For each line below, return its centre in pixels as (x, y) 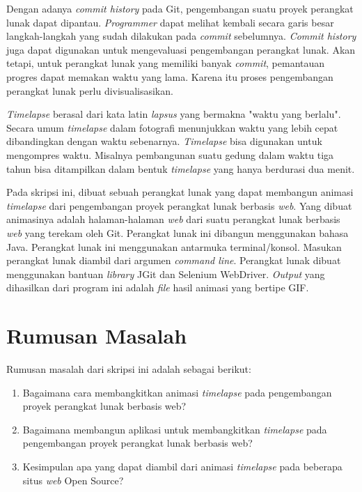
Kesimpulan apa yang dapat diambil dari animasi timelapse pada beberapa (182, 466)
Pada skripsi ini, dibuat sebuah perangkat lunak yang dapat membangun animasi (180, 192)
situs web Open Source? (73, 480)
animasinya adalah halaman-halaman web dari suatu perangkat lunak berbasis (173, 219)
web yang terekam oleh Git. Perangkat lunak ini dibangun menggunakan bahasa (178, 232)
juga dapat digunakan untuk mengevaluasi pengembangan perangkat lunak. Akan (181, 49)
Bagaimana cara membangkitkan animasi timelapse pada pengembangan (177, 392)
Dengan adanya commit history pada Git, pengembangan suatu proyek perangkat (180, 8)
